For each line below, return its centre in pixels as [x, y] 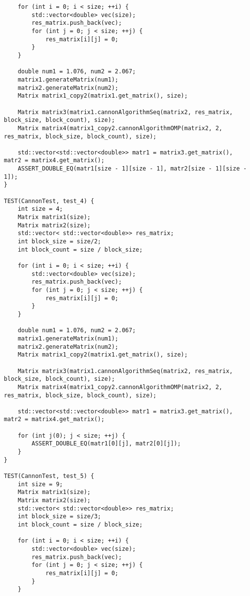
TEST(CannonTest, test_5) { [49, 476]
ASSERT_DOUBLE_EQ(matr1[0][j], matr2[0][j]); [106, 444]
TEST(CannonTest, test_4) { [49, 201]
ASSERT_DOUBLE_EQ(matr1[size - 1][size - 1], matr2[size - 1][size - [132, 169]
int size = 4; [40, 209]
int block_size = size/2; [59, 242]
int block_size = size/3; [59, 517]
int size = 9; [40, 484]
